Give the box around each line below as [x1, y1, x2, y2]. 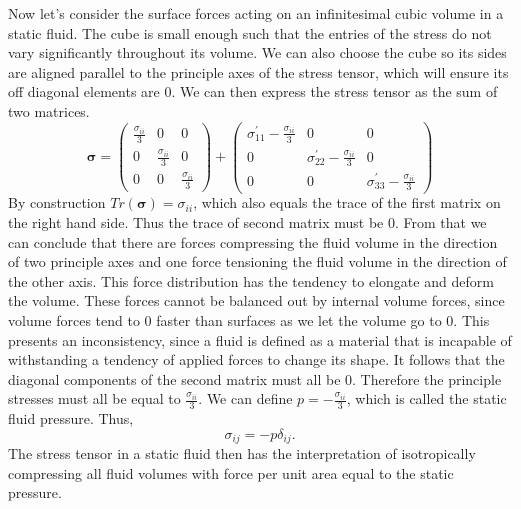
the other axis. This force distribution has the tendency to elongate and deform [8, 270, 494, 291]
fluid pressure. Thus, [8, 408, 134, 429]
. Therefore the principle [352, 368, 502, 389]
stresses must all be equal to [8, 388, 181, 409]
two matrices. [8, 100, 90, 121]
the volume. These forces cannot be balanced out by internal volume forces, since [8, 290, 505, 311]
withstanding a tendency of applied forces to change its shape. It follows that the [8, 349, 505, 370]
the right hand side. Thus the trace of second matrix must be [8, 212, 384, 233]
